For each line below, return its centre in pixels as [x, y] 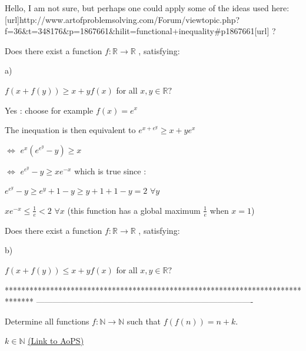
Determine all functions [47, 321]
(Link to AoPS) [56, 341]
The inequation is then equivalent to [70, 130]
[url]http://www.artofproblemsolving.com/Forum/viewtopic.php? [122, 19]
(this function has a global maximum [134, 210]
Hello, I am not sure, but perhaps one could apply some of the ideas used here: [147, 8]
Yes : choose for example [49, 110]
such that [144, 321]
